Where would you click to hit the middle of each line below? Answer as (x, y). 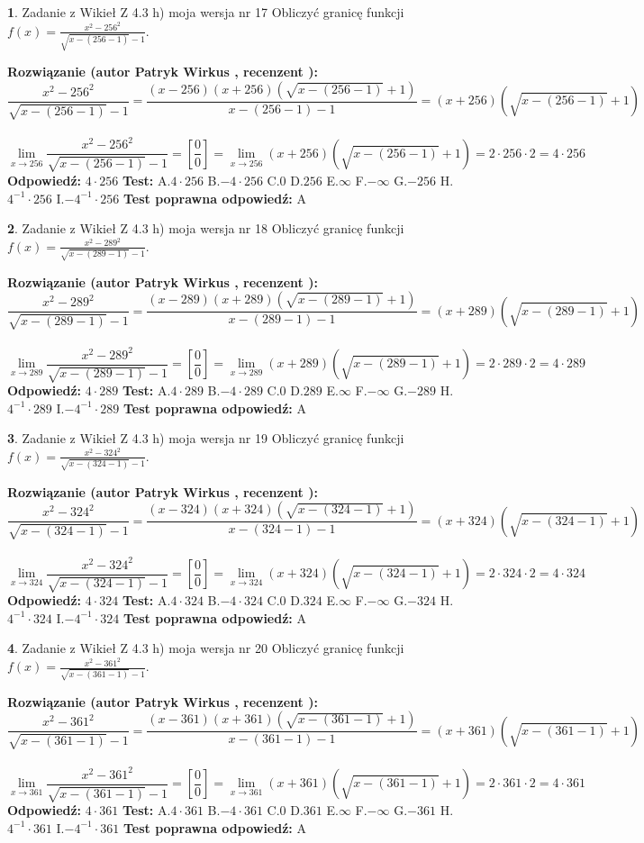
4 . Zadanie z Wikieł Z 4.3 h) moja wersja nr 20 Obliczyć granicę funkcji (206, 648)
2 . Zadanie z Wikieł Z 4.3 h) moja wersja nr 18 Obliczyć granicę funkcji (206, 228)
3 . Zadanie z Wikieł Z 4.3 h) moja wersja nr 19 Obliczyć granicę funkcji (206, 438)
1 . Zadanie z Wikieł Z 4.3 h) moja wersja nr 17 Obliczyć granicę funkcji (206, 12)
